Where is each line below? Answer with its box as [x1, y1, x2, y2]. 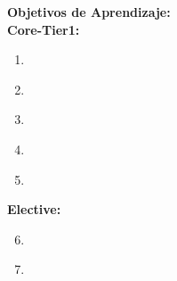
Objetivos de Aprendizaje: [7, 3, 171, 21]
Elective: [7, 200, 61, 219]
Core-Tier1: [7, 20, 80, 38]
